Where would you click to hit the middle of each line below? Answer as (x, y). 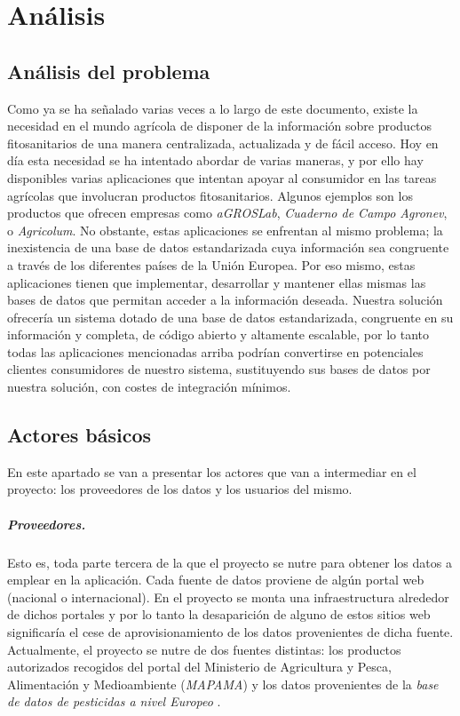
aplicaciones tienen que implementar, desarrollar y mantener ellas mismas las (217, 282)
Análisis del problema (109, 71)
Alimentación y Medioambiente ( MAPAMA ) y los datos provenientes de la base (223, 684)
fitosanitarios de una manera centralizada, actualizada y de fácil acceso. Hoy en (223, 143)
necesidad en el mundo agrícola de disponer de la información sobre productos (220, 126)
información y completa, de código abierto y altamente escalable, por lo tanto (218, 334)
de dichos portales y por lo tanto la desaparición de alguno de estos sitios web (219, 614)
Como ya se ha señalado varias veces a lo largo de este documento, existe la (213, 108)
